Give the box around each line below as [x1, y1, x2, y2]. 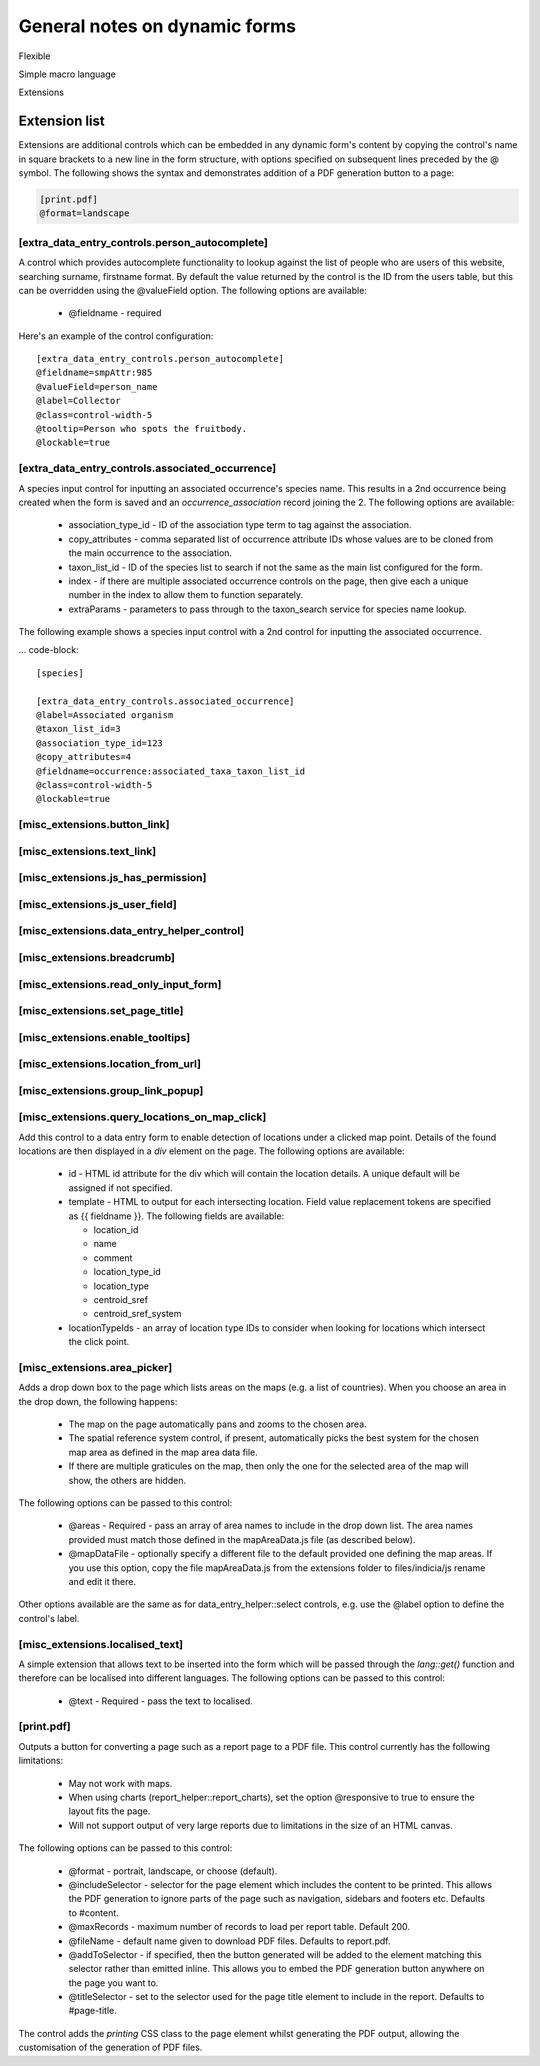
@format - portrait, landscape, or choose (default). [68, 1865, 278, 1877]
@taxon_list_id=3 [36, 723, 121, 735]
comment [93, 1251, 133, 1264]
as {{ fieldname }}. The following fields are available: [68, 1210, 285, 1222]
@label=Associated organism [36, 710, 174, 721]
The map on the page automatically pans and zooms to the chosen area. [68, 1418, 367, 1430]
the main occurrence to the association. [68, 547, 233, 559]
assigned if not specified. [68, 1181, 174, 1194]
